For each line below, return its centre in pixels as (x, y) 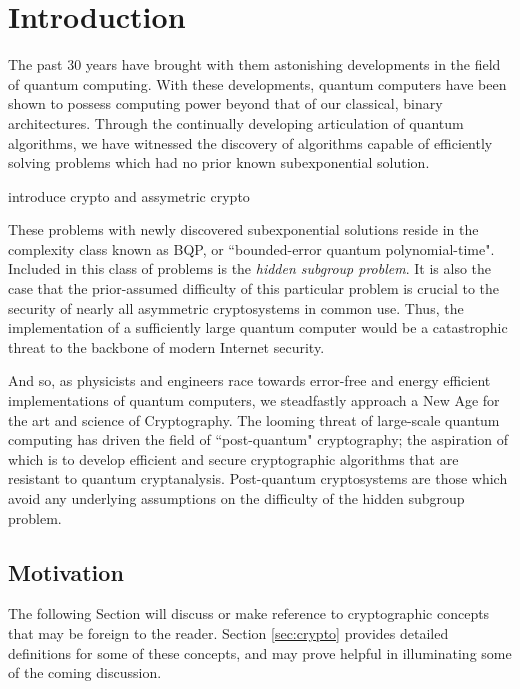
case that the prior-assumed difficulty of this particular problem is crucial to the (254, 288)
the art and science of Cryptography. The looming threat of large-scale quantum (254, 419)
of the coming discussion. (85, 672)
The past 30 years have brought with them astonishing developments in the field (254, 64)
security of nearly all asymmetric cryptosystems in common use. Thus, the (236, 307)
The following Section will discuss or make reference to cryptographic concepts (249, 613)
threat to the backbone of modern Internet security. (166, 346)
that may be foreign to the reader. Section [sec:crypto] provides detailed (228, 632)
